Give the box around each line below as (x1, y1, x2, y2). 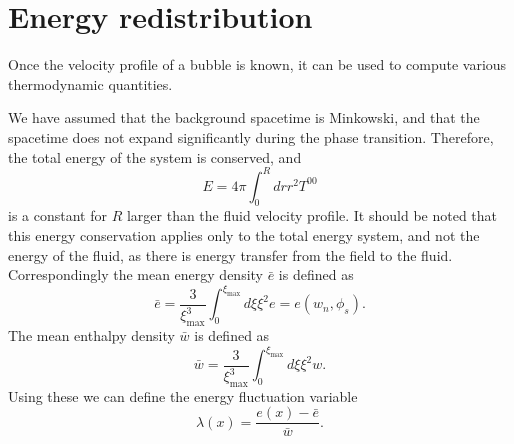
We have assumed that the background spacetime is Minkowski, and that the (8, 107, 480, 128)
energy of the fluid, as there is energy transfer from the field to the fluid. (8, 244, 453, 265)
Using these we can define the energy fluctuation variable (8, 385, 358, 406)
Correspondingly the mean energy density (8, 264, 264, 285)
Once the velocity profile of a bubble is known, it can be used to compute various (8, 54, 507, 75)
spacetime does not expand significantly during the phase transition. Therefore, (8, 126, 494, 147)
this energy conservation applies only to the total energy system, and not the (8, 224, 480, 245)
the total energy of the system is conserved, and (8, 146, 302, 167)
